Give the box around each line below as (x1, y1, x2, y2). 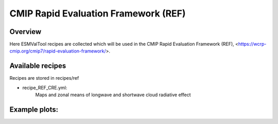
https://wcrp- (238, 41, 267, 47)
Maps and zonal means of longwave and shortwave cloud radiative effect (35, 92, 191, 98)
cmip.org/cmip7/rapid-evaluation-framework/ (9, 48, 107, 54)
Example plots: (9, 105, 59, 114)
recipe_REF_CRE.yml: (22, 84, 67, 91)
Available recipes (9, 62, 66, 70)
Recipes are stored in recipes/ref (9, 75, 79, 81)
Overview (9, 27, 42, 36)
